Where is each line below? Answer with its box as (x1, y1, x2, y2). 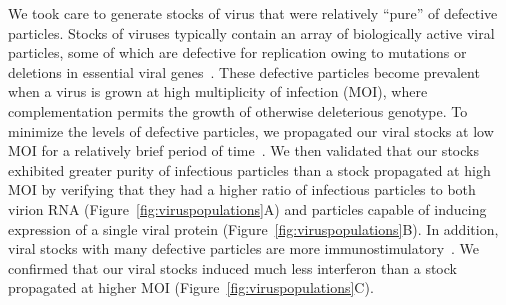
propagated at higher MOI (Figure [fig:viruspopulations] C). (8, 277, 374, 298)
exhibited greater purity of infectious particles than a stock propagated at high (8, 159, 491, 180)
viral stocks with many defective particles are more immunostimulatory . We (8, 238, 480, 259)
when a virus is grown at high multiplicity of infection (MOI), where (8, 81, 428, 102)
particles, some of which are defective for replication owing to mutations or (8, 42, 467, 63)
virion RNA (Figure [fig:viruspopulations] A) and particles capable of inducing (8, 198, 487, 219)
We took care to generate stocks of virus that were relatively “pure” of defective (8, 3, 498, 23)
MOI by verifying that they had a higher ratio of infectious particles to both (8, 179, 476, 200)
